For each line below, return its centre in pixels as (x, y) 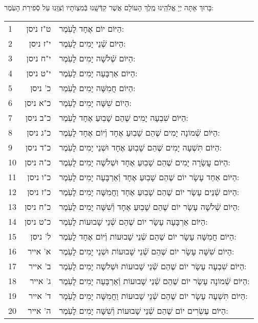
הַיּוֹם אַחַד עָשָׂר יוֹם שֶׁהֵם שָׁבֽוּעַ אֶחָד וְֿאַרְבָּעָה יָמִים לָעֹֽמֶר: (149, 177)
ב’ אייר (40, 266)
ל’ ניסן (41, 236)
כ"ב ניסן (38, 117)
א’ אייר (39, 251)
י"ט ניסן (39, 73)
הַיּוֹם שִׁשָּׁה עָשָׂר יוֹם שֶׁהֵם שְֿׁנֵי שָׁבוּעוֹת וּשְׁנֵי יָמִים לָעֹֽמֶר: (147, 251)
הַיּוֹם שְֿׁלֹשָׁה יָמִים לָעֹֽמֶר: (97, 58)
